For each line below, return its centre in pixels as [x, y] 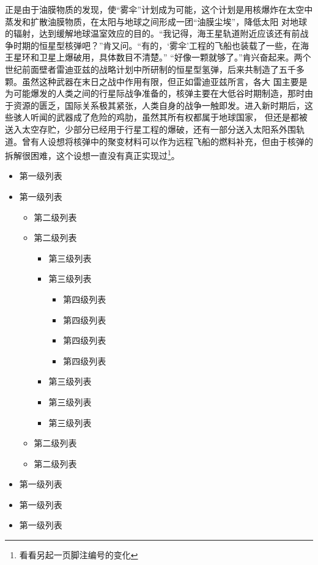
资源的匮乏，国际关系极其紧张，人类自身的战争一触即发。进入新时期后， [159, 105]
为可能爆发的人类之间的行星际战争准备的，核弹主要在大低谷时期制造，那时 [155, 93]
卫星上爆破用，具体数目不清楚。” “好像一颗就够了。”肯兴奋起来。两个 [175, 57]
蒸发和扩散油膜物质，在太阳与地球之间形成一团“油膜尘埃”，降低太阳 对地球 [156, 21]
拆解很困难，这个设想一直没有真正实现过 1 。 [92, 154]
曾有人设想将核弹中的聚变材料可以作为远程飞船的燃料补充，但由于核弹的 [167, 141]
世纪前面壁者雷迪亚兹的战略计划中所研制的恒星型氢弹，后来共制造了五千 [150, 69]
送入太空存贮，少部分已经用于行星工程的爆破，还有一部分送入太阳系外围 [150, 129]
